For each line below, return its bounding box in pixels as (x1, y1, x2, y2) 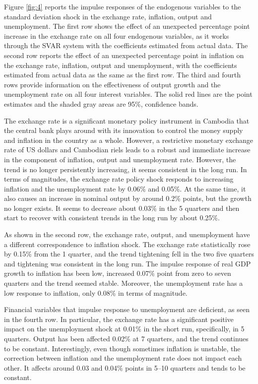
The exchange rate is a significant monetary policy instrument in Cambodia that (4, 115, 250, 126)
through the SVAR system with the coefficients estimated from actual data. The (4, 40, 248, 51)
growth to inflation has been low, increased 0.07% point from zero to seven (4, 268, 231, 278)
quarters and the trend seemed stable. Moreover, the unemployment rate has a (4, 278, 243, 288)
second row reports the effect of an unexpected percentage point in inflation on (4, 50, 244, 60)
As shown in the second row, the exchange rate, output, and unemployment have (4, 229, 250, 240)
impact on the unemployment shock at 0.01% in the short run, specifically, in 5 (4, 323, 245, 334)
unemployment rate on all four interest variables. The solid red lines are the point (4, 89, 253, 99)
